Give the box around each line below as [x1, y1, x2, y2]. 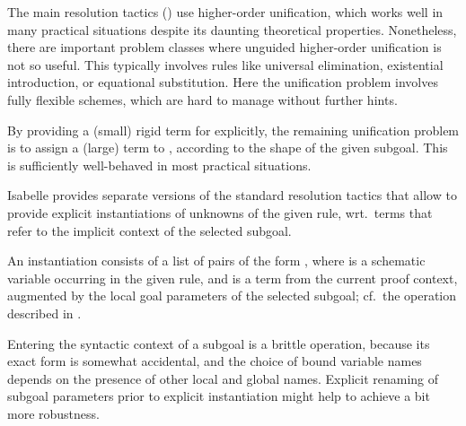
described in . [7, 303, 82, 322]
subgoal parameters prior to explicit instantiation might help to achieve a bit [7, 387, 430, 405]
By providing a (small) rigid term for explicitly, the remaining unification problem [7, 120, 460, 139]
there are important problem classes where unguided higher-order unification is [7, 38, 442, 57]
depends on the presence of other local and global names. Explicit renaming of [7, 369, 439, 387]
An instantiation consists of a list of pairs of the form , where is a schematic [7, 251, 426, 270]
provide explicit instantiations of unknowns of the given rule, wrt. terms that [7, 203, 433, 222]
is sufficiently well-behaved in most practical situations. [7, 155, 312, 174]
